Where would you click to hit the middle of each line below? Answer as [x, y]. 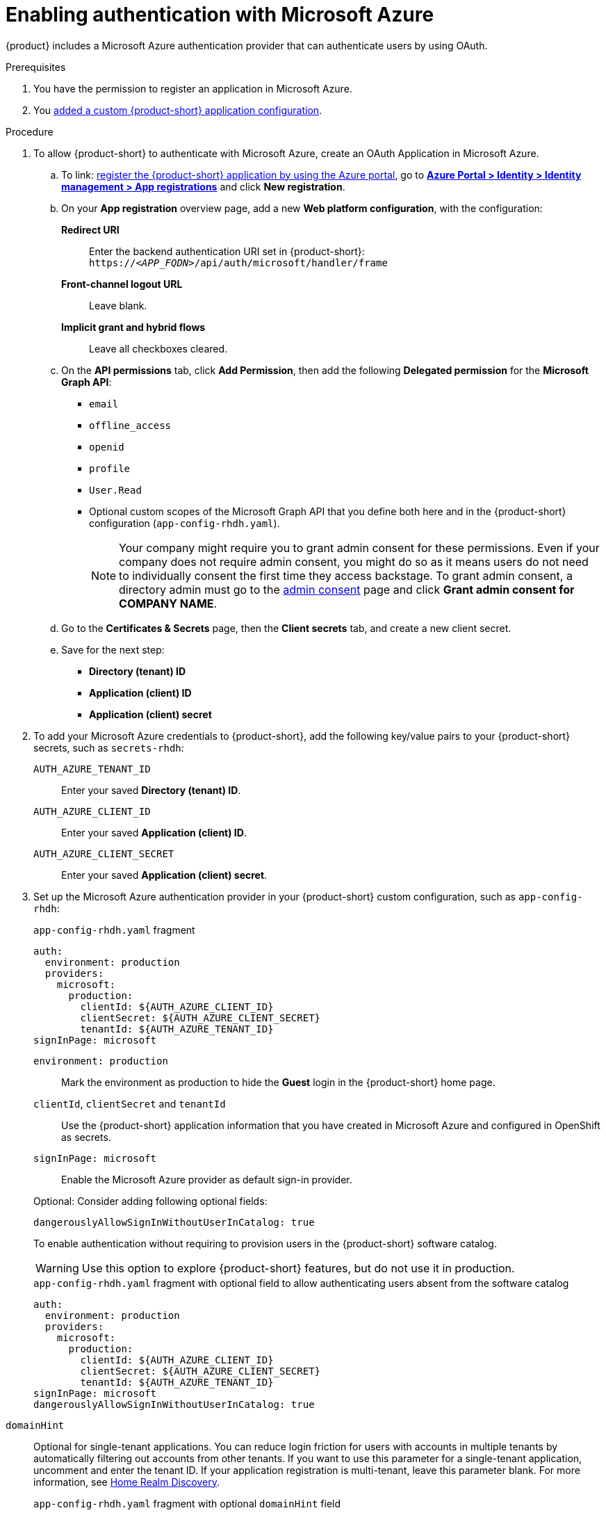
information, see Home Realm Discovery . [126, 1482]
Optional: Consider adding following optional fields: [150, 1201]
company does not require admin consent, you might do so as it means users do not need [354, 561]
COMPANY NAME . [168, 603]
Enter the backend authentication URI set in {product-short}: [227, 251]
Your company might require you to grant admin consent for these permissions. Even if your [359, 548]
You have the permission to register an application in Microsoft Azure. [193, 88]
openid [107, 447]
